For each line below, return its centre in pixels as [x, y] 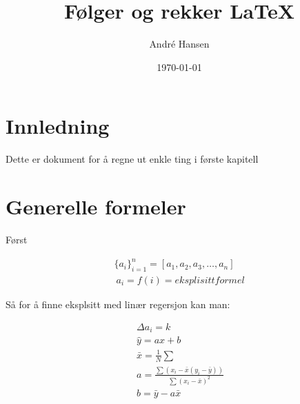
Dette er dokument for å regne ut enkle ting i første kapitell [132, 159]
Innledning [58, 126]
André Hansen [179, 44]
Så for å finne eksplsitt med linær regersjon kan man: [118, 304]
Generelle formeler [96, 206]
